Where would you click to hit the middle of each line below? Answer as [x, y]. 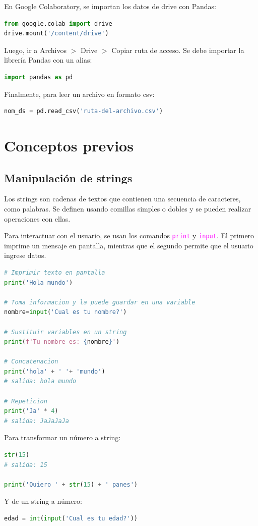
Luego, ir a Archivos [36, 50]
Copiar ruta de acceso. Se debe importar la [178, 50]
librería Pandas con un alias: [48, 60]
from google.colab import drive [58, 23]
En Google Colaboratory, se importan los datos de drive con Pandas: [110, 6]
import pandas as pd [39, 77]
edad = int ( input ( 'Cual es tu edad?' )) [71, 519]
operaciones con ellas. [37, 218]
